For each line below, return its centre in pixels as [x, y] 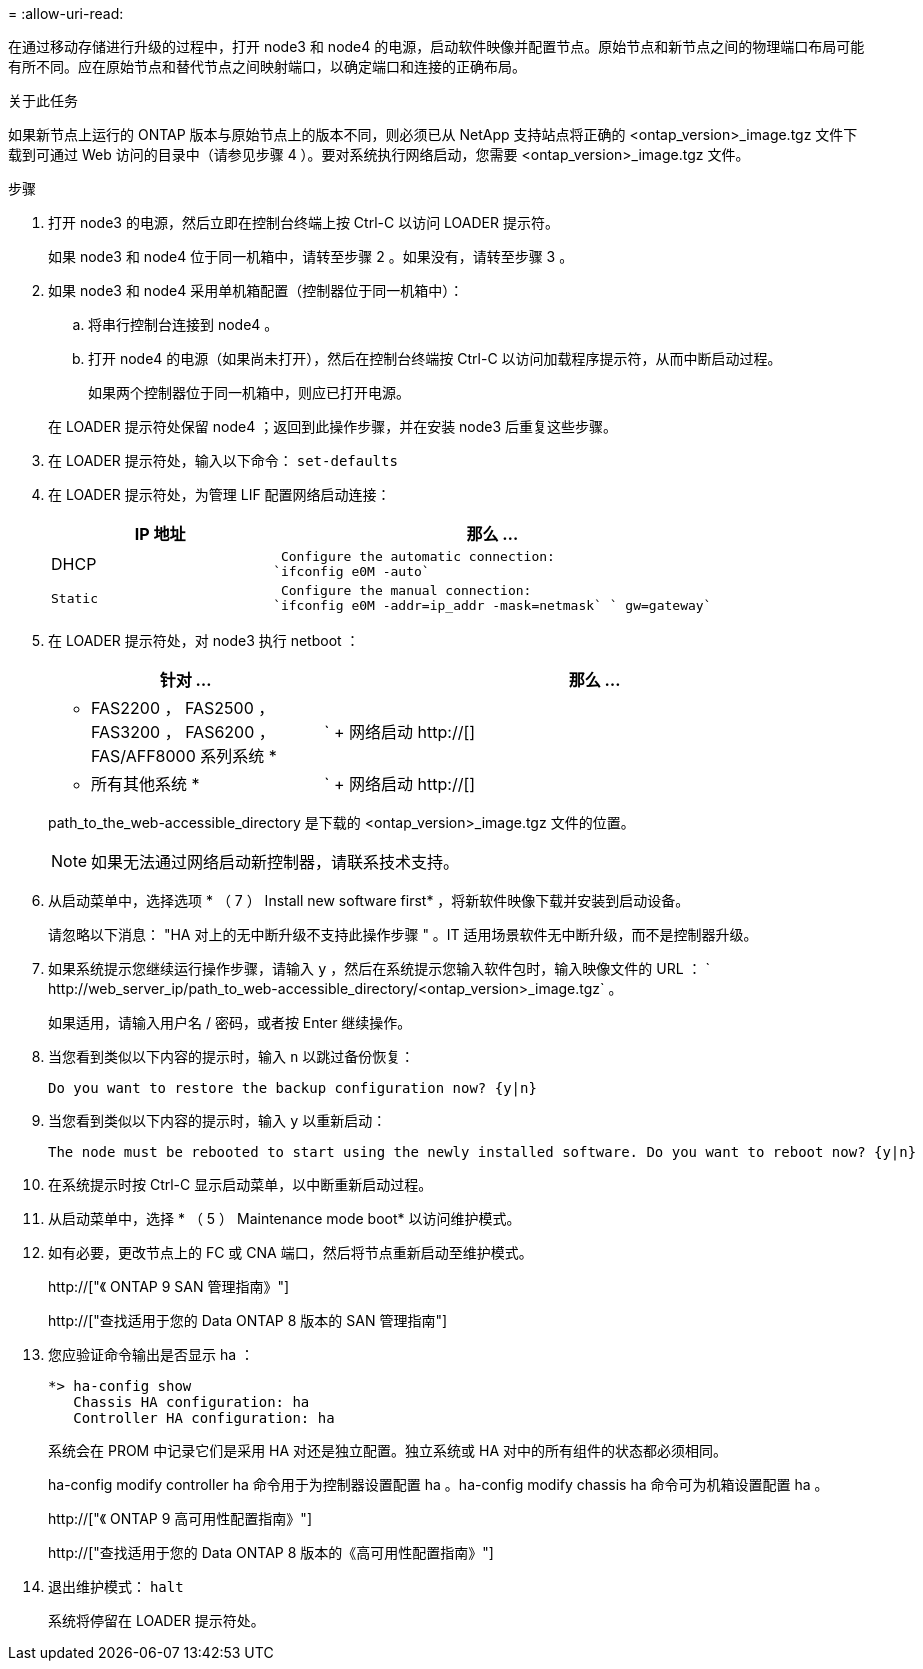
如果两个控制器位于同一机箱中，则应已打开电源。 [249, 392]
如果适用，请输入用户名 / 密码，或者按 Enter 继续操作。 [230, 1022]
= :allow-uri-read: [66, 13]
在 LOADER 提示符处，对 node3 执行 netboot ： [204, 640]
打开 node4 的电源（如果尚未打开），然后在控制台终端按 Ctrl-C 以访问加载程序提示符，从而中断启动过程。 [435, 358]
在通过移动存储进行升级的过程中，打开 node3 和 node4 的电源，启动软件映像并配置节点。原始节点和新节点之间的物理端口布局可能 [436, 46]
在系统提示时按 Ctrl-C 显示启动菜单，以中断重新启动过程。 [240, 1184]
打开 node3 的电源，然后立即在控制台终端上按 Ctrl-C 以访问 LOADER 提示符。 [303, 222]
